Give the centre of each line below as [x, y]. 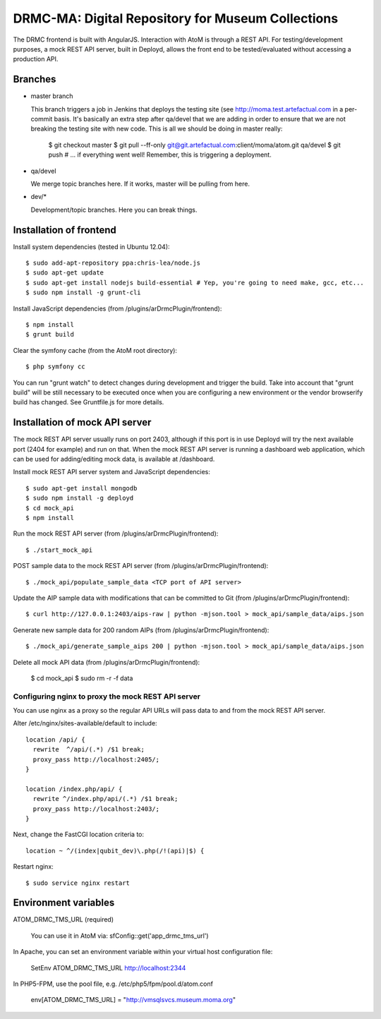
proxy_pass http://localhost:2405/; [96, 759]
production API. [36, 59]
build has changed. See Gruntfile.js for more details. [89, 402]
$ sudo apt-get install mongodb [81, 488]
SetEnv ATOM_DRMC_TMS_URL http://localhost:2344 [108, 967]
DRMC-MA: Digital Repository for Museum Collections [176, 18]
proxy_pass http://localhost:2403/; [96, 809]
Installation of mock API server [82, 422]
